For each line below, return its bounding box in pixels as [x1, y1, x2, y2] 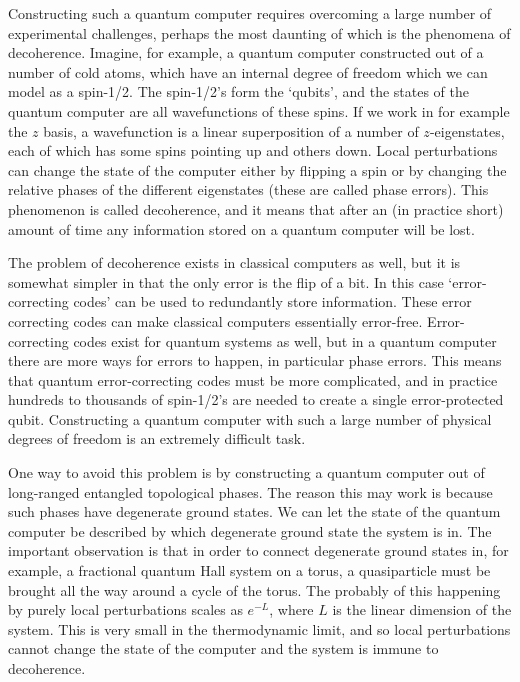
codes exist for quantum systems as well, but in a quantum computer [73, 330, 497, 351]
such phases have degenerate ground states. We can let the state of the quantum [8, 501, 501, 522]
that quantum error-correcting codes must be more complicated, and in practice [8, 369, 498, 390]
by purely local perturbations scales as [8, 599, 243, 620]
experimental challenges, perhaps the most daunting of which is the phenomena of [8, 22, 511, 43]
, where [269, 599, 314, 620]
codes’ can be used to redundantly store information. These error [73, 291, 472, 312]
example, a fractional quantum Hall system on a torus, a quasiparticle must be [8, 560, 491, 581]
